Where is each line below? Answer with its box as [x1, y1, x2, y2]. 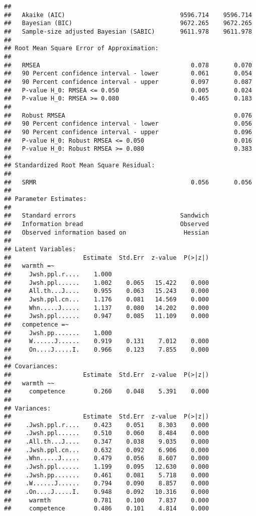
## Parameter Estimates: [4, 195, 87, 203]
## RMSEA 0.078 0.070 [4, 61, 252, 69]
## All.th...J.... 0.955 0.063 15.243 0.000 [4, 287, 209, 295]
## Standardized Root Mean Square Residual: [4, 162, 155, 169]
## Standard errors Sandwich [4, 212, 209, 220]
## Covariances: [4, 363, 58, 370]
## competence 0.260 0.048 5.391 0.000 [4, 388, 209, 395]
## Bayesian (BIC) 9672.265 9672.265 [4, 20, 252, 27]
